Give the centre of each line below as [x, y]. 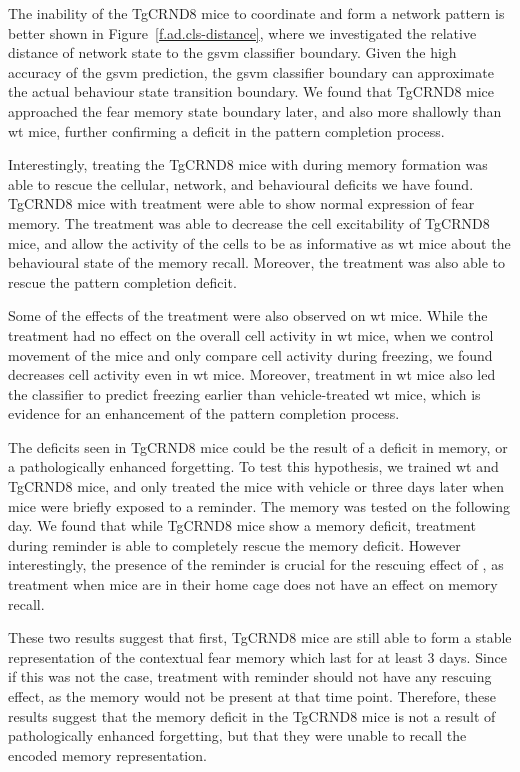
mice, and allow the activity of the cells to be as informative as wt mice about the [259, 242]
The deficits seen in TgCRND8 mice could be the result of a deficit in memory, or [258, 446]
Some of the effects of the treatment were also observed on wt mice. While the [248, 315]
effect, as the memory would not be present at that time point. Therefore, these [252, 696]
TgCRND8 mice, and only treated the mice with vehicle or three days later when [256, 486]
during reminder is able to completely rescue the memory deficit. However [234, 544]
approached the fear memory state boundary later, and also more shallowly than [255, 110]
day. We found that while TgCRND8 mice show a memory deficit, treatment [242, 525]
